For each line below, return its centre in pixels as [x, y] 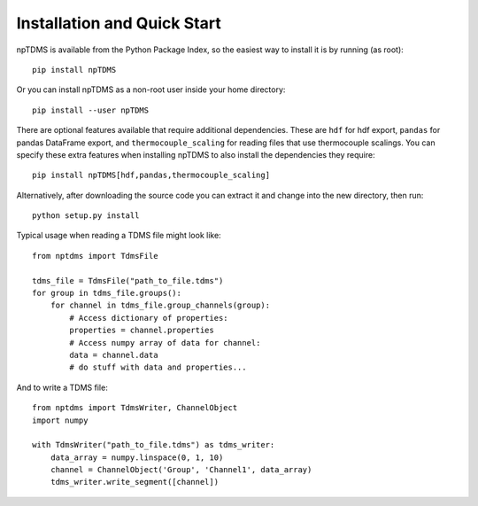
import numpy [60, 420]
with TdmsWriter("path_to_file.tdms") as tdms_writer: [154, 445]
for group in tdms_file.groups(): [107, 293]
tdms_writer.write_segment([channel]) [135, 482]
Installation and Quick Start [119, 23]
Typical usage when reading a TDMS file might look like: [119, 236]
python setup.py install [86, 216]
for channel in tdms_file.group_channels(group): [160, 305]
